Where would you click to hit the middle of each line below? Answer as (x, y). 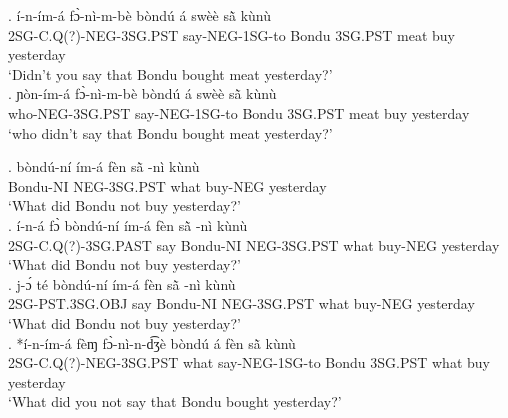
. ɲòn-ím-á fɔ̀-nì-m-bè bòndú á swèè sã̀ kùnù (142, 93)
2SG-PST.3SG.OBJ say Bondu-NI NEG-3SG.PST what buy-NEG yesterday (241, 303)
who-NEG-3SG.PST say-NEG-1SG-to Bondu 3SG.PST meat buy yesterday (239, 112)
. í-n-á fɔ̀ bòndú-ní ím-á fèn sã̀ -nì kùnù (128, 224)
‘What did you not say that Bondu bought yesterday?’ (175, 401)
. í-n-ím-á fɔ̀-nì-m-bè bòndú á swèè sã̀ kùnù (140, 15)
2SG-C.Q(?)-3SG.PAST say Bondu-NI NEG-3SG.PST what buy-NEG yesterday (254, 244)
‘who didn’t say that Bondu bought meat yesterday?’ (170, 132)
